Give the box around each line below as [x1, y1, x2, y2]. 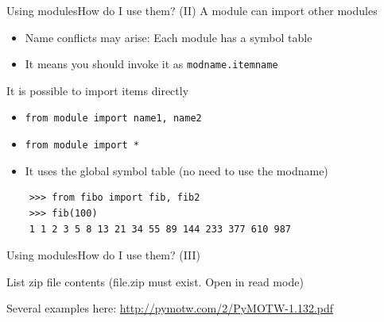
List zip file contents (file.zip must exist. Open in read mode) [6, 273, 304, 289]
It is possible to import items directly [6, 82, 189, 98]
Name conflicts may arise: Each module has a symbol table [25, 29, 312, 45]
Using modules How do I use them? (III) [6, 247, 201, 263]
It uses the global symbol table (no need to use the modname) [25, 162, 328, 178]
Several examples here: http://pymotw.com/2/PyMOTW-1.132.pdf [6, 300, 334, 316]
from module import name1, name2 [25, 113, 202, 125]
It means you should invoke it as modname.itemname [25, 56, 278, 72]
